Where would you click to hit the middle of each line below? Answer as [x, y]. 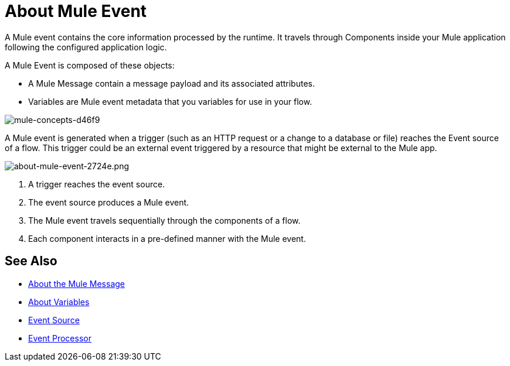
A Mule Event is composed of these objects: [90, 65]
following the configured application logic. [86, 47]
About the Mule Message [76, 283]
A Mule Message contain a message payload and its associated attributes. [171, 83]
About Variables [59, 302]
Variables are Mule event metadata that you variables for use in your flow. [170, 101]
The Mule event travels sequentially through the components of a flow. [164, 220]
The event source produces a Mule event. [109, 202]
